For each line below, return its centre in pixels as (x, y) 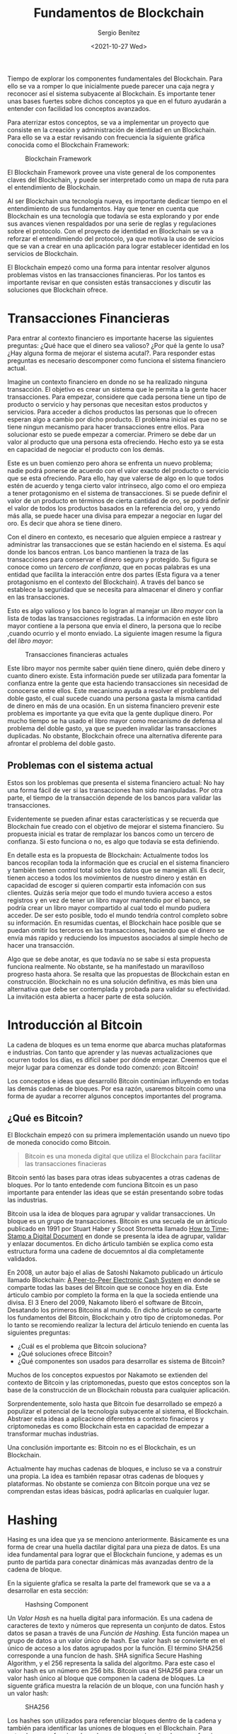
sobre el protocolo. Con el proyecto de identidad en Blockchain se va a (110, 231)
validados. (22, 1259)
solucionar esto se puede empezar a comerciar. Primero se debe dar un (112, 434)
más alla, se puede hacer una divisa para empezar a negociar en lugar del (115, 516)
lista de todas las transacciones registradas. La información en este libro (113, 618)
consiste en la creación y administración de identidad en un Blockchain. (112, 129)
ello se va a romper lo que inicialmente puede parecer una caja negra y (111, 86)
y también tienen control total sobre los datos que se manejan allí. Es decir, (116, 870)
